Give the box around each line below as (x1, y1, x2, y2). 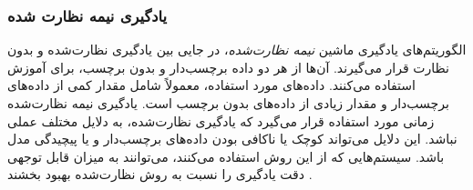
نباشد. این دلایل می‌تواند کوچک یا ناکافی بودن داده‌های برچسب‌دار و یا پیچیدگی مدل (7, 129, 458, 148)
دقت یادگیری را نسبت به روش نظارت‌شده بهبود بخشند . (7, 165, 313, 184)
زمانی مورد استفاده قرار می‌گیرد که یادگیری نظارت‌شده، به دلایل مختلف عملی (7, 111, 435, 130)
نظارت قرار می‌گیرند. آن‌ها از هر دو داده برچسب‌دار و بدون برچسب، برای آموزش (7, 57, 449, 76)
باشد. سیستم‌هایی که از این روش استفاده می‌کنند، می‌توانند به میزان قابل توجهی (7, 146, 445, 165)
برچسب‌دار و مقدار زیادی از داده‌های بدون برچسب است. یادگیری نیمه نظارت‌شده (7, 94, 449, 112)
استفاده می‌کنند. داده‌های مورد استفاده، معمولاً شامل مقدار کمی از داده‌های (7, 75, 416, 95)
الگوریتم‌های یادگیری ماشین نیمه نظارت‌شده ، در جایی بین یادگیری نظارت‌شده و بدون (7, 40, 467, 59)
